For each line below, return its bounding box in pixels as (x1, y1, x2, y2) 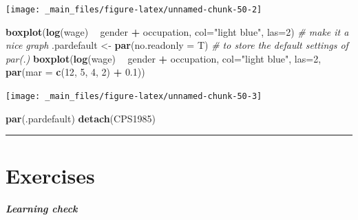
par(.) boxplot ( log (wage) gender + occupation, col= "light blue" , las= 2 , (6, 51, 322, 65)
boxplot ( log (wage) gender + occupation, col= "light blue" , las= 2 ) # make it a (6, 24, 349, 38)
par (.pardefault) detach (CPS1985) (6, 111, 156, 125)
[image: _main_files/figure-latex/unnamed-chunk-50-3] (6, 91, 262, 102)
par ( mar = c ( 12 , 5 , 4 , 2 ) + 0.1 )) (6, 65, 145, 79)
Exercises (6, 162, 95, 190)
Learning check (6, 201, 78, 216)
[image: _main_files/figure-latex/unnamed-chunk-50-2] (6, 5, 262, 14)
